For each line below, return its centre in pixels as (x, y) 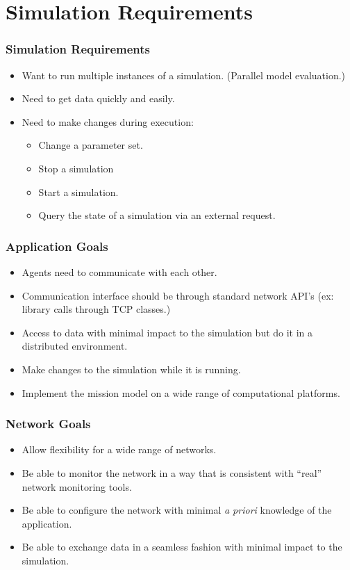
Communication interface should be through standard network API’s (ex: (178, 295)
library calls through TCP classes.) (96, 309)
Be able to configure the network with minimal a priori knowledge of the (177, 510)
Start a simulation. (78, 192)
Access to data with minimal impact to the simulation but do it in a (167, 332)
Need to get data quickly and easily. (98, 98)
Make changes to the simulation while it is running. (131, 369)
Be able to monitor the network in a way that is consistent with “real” (172, 472)
